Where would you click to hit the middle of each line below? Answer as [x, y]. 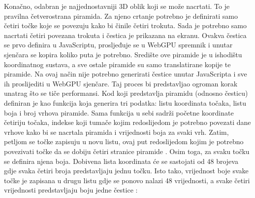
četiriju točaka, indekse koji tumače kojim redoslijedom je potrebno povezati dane [127, 122]
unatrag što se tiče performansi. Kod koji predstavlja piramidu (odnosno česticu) [126, 93]
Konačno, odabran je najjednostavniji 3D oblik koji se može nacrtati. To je [117, 6]
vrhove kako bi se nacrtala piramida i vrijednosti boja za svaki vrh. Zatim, [116, 132]
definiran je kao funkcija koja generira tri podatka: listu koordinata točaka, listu [125, 102]
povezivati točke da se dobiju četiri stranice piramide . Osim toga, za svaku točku [127, 151]
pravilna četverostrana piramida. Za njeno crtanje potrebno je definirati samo [121, 16]
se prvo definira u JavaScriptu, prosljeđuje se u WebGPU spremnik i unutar [118, 45]
